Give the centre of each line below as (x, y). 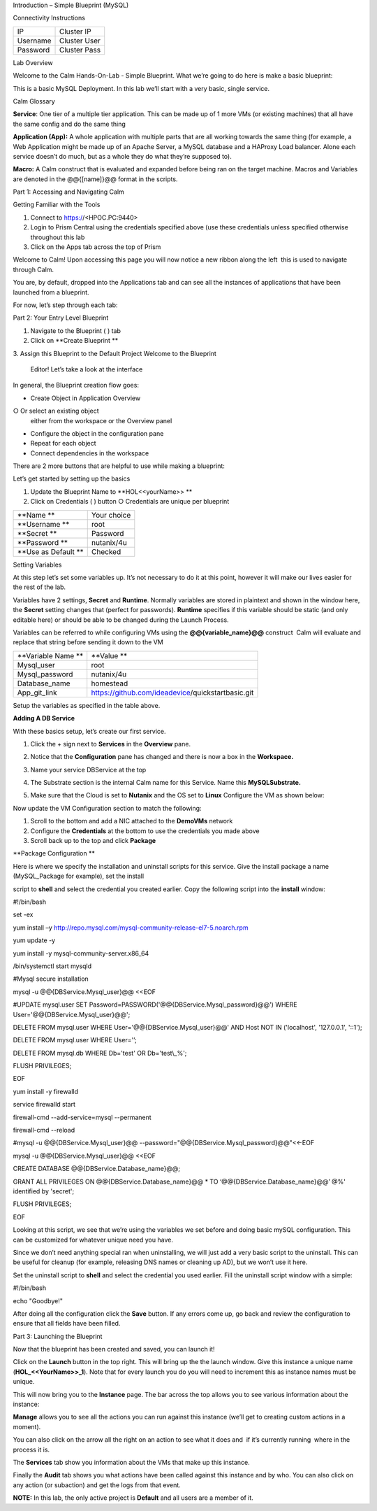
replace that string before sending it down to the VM (88, 642)
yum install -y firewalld (46, 1091)
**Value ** (109, 655)
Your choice (111, 515)
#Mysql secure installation (51, 979)
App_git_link (37, 693)
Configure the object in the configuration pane (97, 433)
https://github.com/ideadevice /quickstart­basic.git (172, 693)
